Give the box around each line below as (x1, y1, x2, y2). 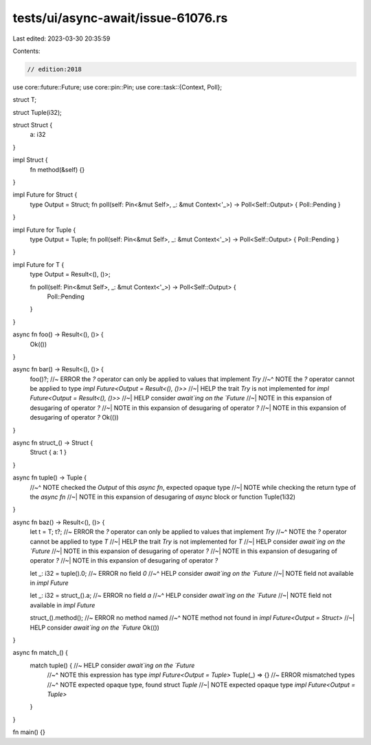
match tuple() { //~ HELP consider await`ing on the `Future (30, 661, 195, 669)
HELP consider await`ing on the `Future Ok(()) (30, 623, 159, 631)
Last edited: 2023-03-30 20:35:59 (12, 34, 111, 43)
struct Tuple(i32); (12, 108, 62, 116)
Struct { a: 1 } (30, 448, 67, 457)
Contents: (12, 47, 41, 55)
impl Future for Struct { (12, 191, 78, 199)
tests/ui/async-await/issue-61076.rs (12, 10, 228, 25)
